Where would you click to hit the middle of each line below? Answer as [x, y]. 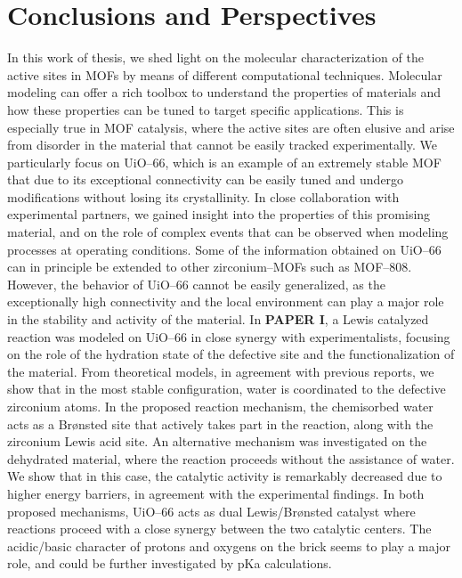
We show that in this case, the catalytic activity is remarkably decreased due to [225, 476]
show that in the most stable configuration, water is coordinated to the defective [227, 389]
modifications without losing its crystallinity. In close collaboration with [203, 196]
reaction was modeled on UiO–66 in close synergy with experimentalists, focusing [229, 336]
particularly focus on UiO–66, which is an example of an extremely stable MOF [224, 162]
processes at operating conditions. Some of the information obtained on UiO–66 [224, 249]
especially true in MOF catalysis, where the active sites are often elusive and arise [231, 127]
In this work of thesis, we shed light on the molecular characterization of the [215, 57]
